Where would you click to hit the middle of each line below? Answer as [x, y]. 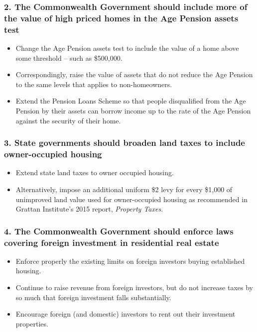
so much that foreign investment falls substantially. [93, 297]
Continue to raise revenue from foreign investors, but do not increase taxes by [134, 287]
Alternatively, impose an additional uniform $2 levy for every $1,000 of [124, 189]
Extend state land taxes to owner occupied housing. [95, 172]
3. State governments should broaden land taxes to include [125, 143]
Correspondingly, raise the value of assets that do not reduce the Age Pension [134, 74]
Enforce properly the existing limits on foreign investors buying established [130, 261]
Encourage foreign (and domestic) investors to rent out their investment [126, 314]
